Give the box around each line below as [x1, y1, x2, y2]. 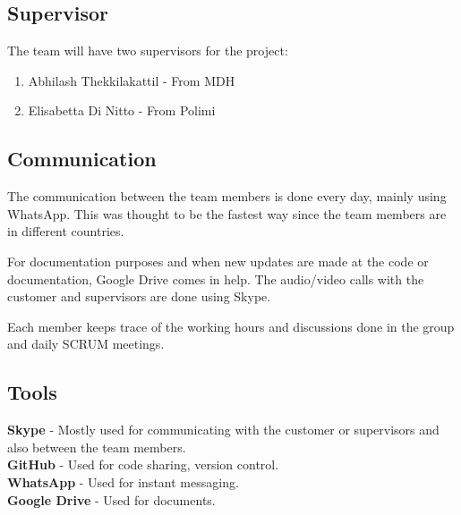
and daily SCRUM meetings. [7, 334, 165, 353]
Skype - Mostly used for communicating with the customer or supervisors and [7, 420, 440, 439]
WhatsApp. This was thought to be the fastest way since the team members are [7, 204, 447, 223]
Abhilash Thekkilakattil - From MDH [28, 71, 235, 89]
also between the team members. [7, 437, 186, 456]
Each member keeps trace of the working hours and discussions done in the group [7, 317, 455, 335]
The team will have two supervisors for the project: [7, 41, 288, 60]
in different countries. [7, 222, 124, 241]
